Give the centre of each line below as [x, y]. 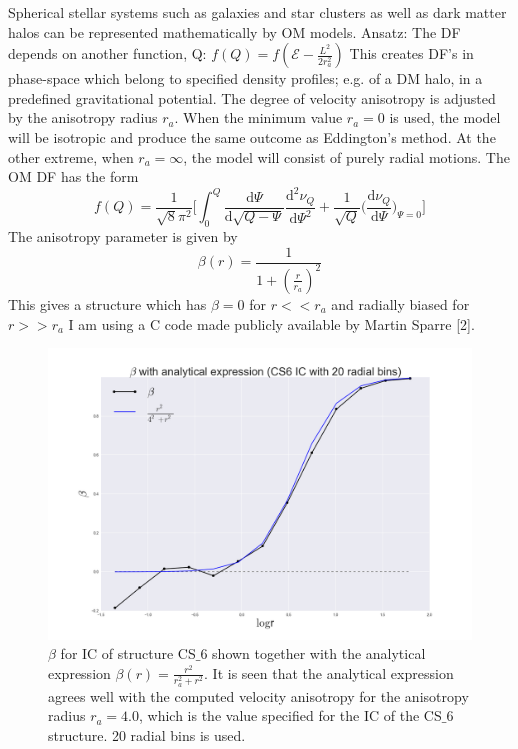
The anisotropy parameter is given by [123, 235]
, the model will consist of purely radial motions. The [346, 156]
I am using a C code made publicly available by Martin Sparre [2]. [271, 323]
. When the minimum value [258, 117]
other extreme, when [71, 156]
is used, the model [445, 117]
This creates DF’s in [411, 53]
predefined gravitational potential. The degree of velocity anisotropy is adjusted [252, 97]
